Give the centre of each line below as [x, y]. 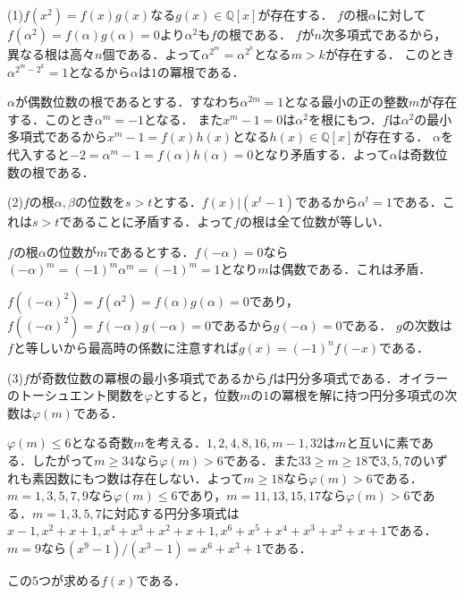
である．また [261, 460]
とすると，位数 [196, 395]
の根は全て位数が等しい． [314, 221]
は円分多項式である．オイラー [361, 377]
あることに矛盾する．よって [153, 221]
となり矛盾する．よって [321, 153]
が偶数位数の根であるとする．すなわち [127, 102]
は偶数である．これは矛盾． [350, 269]
